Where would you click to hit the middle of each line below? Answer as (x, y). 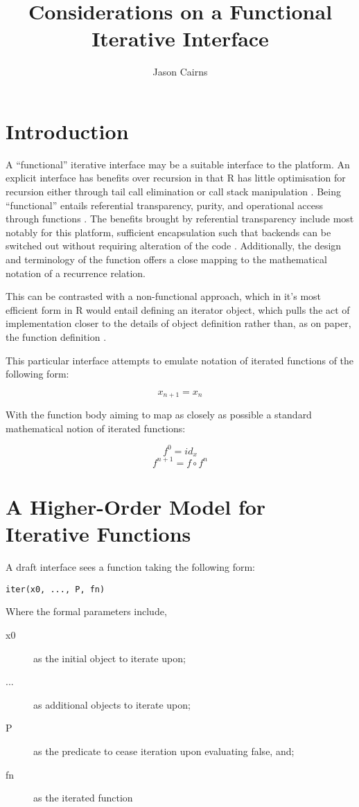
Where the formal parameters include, (86, 611)
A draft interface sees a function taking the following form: (131, 567)
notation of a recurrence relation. (76, 273)
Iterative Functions (98, 534)
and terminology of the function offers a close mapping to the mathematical (166, 259)
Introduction (67, 131)
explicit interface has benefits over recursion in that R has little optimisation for (176, 178)
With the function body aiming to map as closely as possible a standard (159, 415)
